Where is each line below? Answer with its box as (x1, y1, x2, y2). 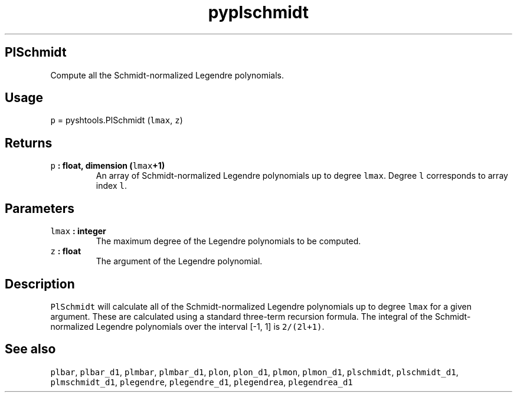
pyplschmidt (208, 2, 309, 22)
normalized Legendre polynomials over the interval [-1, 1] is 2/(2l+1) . (50, 321, 325, 332)
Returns (5, 135, 53, 150)
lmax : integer (50, 226, 106, 237)
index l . (96, 181, 127, 191)
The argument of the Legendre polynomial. (96, 256, 263, 267)
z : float (50, 246, 81, 257)
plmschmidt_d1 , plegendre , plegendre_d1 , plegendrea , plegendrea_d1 (50, 376, 353, 387)
